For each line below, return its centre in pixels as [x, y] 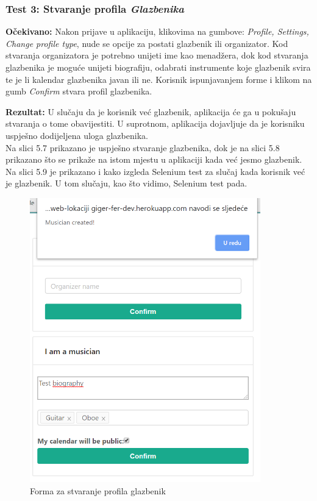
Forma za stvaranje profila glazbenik [98, 490]
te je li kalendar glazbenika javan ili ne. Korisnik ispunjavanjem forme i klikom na [159, 79]
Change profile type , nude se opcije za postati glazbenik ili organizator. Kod [147, 43]
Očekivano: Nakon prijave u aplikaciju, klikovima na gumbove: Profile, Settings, [157, 31]
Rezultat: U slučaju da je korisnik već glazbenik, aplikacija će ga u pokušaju [151, 111]
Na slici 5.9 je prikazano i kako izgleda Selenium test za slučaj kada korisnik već [155, 171]
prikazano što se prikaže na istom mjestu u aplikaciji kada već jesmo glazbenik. [154, 159]
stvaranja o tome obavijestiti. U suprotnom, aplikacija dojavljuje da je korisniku [155, 123]
